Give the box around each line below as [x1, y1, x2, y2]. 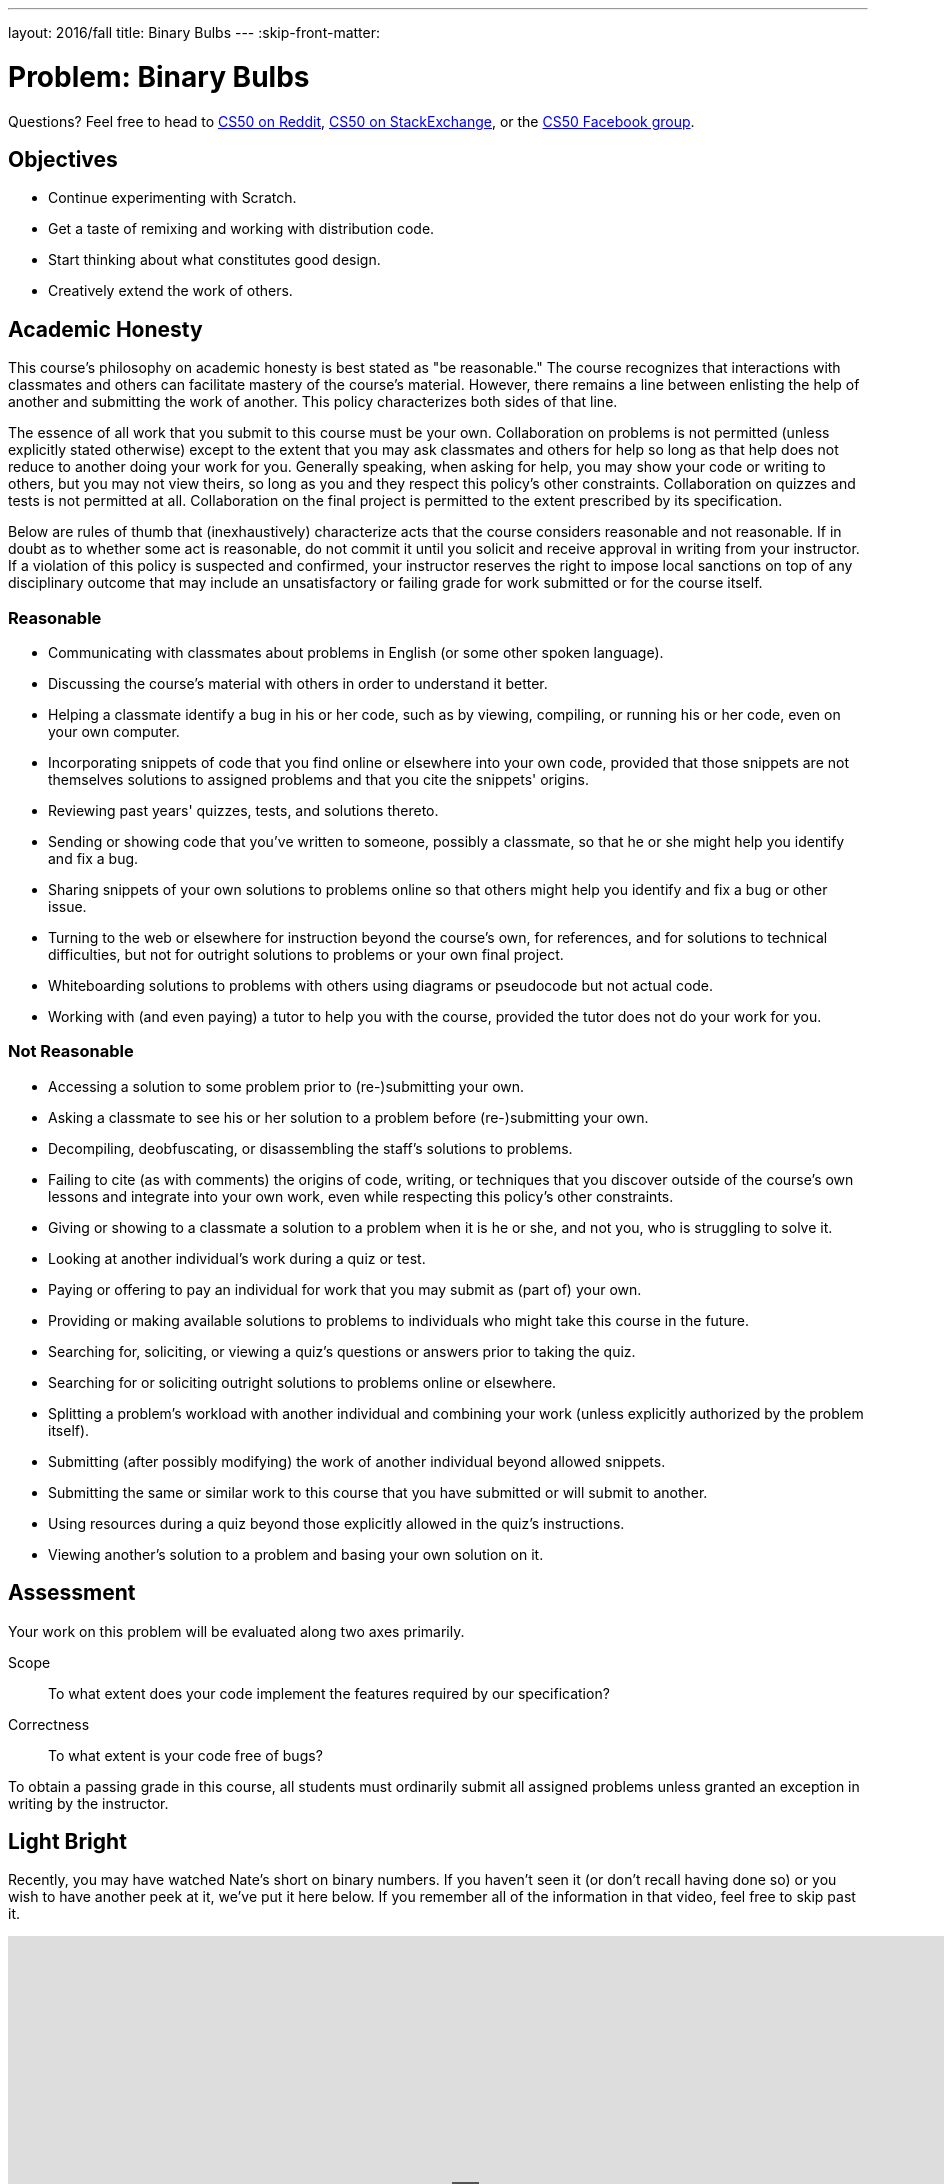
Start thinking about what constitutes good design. [48, 251, 381, 269]
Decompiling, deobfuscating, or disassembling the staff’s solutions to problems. [48, 1139, 573, 1157]
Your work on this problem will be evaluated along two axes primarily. [8, 1622, 465, 1640]
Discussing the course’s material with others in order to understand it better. [48, 674, 548, 692]
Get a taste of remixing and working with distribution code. [48, 220, 435, 238]
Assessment [8, 1580, 136, 1606]
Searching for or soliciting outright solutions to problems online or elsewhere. [48, 1373, 557, 1391]
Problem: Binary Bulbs [8, 59, 310, 94]
